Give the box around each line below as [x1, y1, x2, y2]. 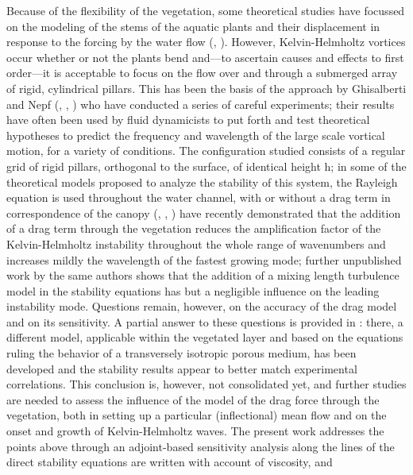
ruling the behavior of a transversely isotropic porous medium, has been [6, 345, 357, 361]
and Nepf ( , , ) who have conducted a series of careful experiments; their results [6, 95, 395, 112]
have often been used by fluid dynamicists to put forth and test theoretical [6, 111, 370, 128]
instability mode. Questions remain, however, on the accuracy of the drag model [6, 298, 397, 315]
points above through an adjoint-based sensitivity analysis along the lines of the [6, 438, 395, 454]
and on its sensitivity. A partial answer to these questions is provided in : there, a [6, 313, 403, 330]
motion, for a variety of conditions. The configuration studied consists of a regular [6, 142, 406, 159]
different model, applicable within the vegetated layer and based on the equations [6, 329, 403, 346]
